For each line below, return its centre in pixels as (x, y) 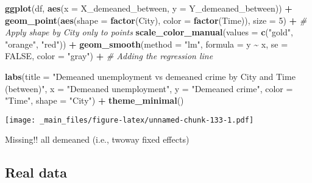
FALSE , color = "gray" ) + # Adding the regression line (109, 56)
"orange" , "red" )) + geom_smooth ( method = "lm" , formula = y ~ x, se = (147, 44)
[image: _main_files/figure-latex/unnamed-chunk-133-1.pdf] (129, 120)
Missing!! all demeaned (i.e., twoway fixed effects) (97, 139)
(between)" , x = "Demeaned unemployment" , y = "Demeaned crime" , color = (149, 88)
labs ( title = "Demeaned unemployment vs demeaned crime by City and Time (150, 76)
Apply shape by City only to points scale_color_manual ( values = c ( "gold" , (149, 32)
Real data (36, 172)
